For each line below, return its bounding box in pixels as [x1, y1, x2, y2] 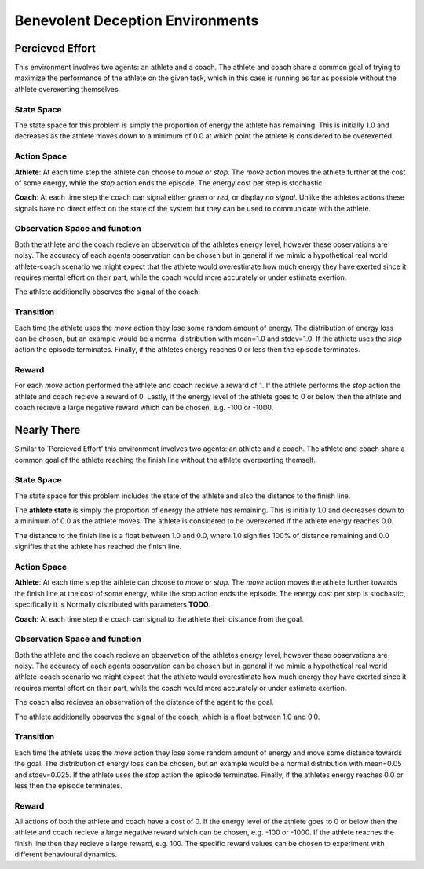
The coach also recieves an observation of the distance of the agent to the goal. [14, 698, 274, 707]
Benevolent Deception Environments [14, 12, 259, 29]
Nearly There [14, 423, 81, 437]
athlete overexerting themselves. [14, 84, 121, 93]
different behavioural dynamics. [14, 849, 118, 860]
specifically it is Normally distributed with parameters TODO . [14, 599, 211, 609]
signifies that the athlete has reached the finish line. [14, 542, 182, 552]
